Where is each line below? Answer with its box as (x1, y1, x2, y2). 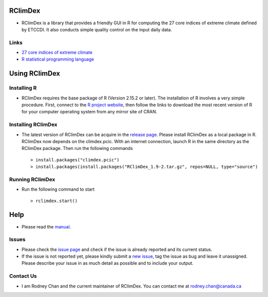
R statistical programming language (21, 56, 94, 62)
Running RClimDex (9, 176, 56, 183)
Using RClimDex (9, 70, 61, 78)
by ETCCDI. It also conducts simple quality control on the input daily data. (21, 26, 172, 32)
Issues (9, 236, 26, 243)
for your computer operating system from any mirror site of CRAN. (21, 109, 157, 115)
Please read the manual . (21, 223, 71, 229)
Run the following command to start (21, 186, 95, 192)
